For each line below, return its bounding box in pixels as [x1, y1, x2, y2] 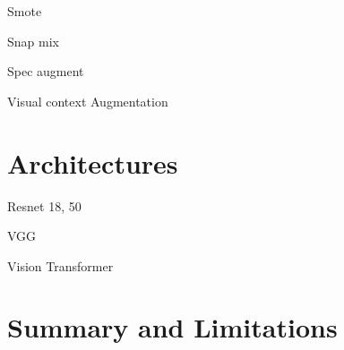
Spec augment [7, 62, 84, 81]
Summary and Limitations [7, 309, 338, 346]
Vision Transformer [7, 256, 114, 275]
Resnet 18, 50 [7, 196, 82, 215]
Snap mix [7, 31, 59, 50]
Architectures [7, 144, 178, 181]
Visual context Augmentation [7, 91, 168, 110]
